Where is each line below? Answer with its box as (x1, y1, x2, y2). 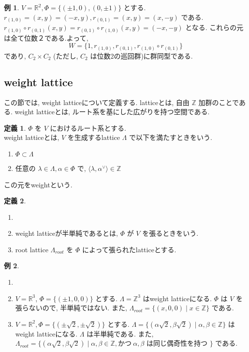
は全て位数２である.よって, (4, 32, 88, 43)
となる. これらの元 (185, 22, 244, 32)
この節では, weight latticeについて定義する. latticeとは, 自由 (4, 97, 190, 107)
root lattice (15, 244, 48, 254)
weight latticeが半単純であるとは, (15, 228, 118, 238)
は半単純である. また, (87, 328, 154, 338)
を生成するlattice (67, 132, 120, 142)
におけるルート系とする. (50, 122, 126, 133)
